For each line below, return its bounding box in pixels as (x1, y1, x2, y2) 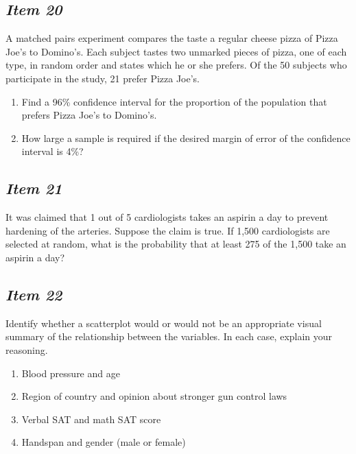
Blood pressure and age (21, 366, 120, 380)
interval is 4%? (21, 144, 84, 158)
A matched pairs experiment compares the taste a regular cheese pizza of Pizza (5, 31, 338, 45)
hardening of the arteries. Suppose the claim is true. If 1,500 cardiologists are (5, 223, 330, 237)
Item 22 (5, 283, 62, 304)
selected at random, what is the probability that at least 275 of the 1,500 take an (5, 237, 346, 251)
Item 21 (5, 178, 62, 199)
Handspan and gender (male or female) (21, 435, 186, 449)
